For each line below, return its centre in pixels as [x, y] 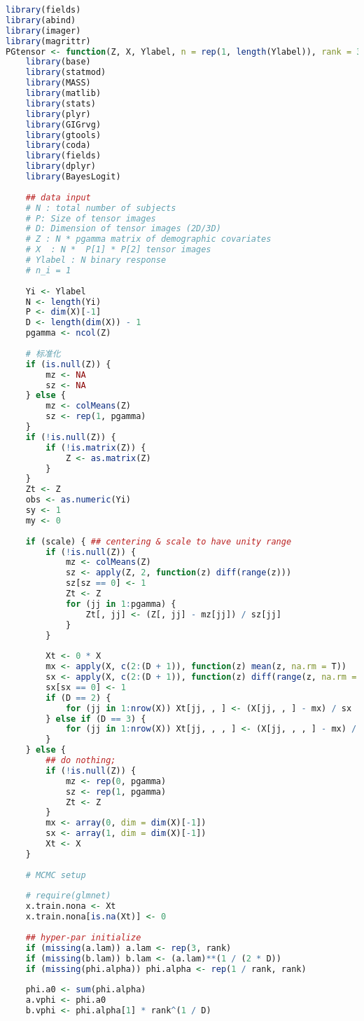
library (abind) [41, 20]
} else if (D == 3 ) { [96, 719]
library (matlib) [63, 93]
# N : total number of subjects [101, 208]
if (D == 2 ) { [78, 698]
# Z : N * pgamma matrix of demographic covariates [148, 239]
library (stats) [61, 103]
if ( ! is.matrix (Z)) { [96, 447]
